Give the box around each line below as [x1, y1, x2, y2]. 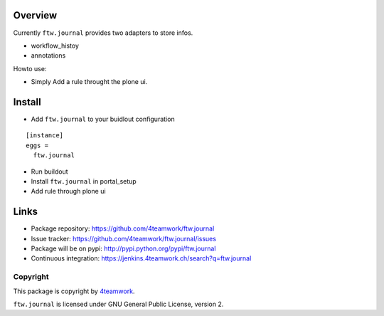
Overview [13, 9, 58, 21]
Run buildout [31, 167, 68, 176]
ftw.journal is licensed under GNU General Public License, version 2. [13, 300, 224, 308]
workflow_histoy [31, 41, 80, 50]
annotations [31, 51, 66, 60]
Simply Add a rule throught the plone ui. [31, 78, 148, 86]
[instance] [26, 132, 64, 139]
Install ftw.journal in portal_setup [31, 177, 137, 185]
